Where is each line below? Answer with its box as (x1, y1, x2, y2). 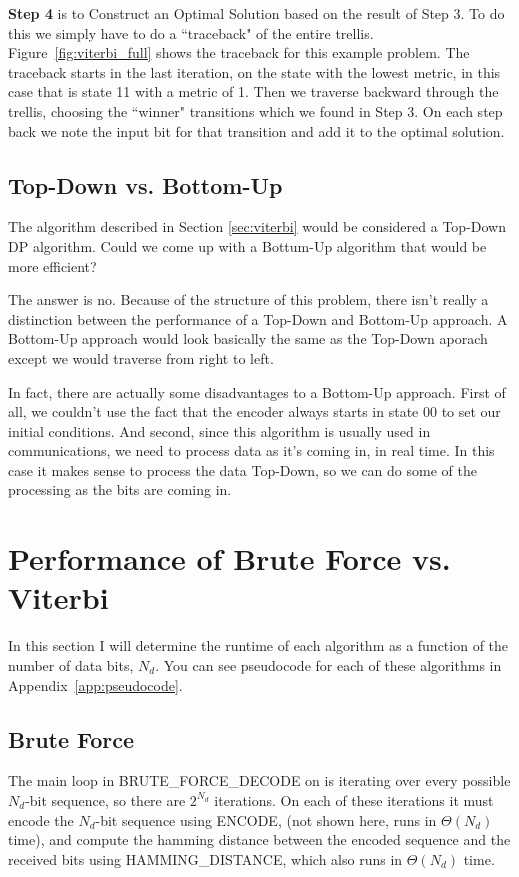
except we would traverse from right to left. (8, 347, 274, 368)
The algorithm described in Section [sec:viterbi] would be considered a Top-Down (8, 216, 506, 237)
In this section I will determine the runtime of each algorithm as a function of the (8, 635, 509, 656)
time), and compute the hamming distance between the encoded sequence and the (8, 829, 511, 850)
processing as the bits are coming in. (8, 479, 232, 500)
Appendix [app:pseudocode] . (8, 674, 183, 695)
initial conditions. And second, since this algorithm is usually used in (8, 420, 431, 441)
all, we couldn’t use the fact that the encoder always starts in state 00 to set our (8, 401, 501, 422)
